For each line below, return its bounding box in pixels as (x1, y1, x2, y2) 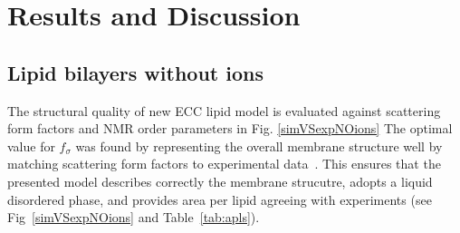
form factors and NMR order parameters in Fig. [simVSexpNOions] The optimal (7, 119, 453, 138)
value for (7, 136, 55, 155)
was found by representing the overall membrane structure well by (75, 136, 443, 155)
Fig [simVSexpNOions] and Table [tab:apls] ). (7, 208, 260, 227)
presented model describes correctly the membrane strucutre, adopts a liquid (7, 171, 433, 190)
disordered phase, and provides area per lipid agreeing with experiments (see (7, 189, 432, 209)
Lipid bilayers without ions (7, 58, 264, 86)
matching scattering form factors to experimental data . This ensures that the (7, 154, 441, 173)
